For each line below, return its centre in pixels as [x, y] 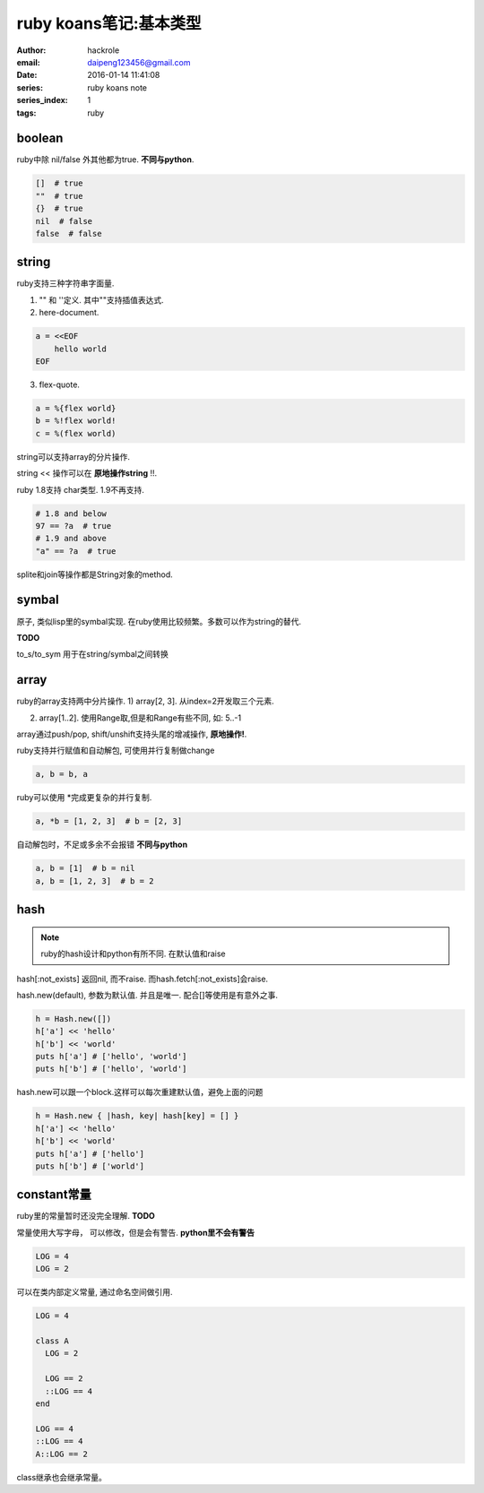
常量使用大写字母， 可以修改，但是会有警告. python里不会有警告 [136, 1232]
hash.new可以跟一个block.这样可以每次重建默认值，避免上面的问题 [140, 1092]
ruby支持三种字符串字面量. [65, 283]
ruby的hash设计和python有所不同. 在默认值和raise [133, 954]
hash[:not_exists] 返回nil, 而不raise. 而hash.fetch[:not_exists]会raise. [143, 979]
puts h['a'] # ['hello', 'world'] [111, 1057]
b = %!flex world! [76, 421]
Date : [27, 75]
